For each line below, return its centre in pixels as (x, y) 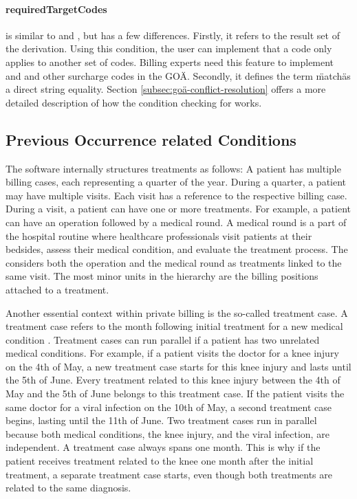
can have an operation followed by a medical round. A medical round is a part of (176, 222)
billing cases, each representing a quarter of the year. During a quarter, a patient (176, 182)
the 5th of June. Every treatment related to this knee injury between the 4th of (173, 380)
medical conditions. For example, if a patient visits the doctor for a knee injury (172, 353)
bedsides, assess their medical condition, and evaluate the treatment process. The (177, 249)
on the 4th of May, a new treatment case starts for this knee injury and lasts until (178, 366)
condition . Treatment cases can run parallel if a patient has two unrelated (163, 339)
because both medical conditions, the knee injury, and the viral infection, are (167, 433)
